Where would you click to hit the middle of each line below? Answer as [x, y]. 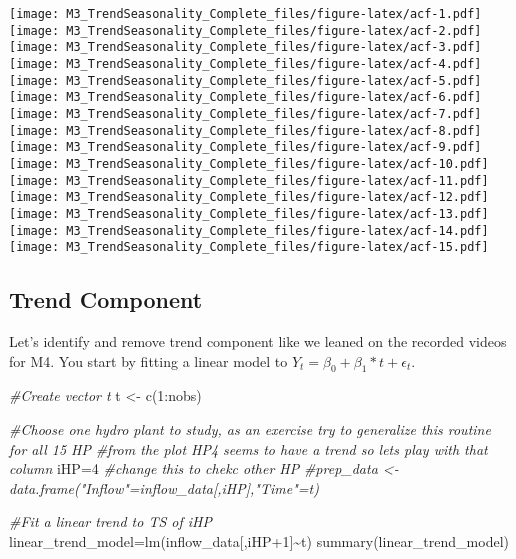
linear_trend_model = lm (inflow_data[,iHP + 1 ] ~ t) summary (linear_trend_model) [259, 541]
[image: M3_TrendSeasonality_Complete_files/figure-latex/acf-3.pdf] [245, 47]
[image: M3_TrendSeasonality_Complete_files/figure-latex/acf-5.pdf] [245, 80]
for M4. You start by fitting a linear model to [148, 360]
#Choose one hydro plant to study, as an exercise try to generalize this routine [250, 429]
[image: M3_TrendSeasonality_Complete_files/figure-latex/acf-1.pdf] [245, 14]
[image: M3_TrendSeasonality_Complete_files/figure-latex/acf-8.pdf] [245, 130]
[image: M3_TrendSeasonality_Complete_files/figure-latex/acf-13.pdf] [249, 213]
